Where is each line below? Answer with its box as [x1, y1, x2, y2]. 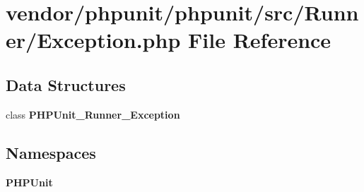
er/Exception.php [6, 25, 181, 54]
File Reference [188, 25, 331, 54]
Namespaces [6, 141, 96, 163]
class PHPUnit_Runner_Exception [6, 107, 180, 121]
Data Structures [6, 73, 126, 95]
